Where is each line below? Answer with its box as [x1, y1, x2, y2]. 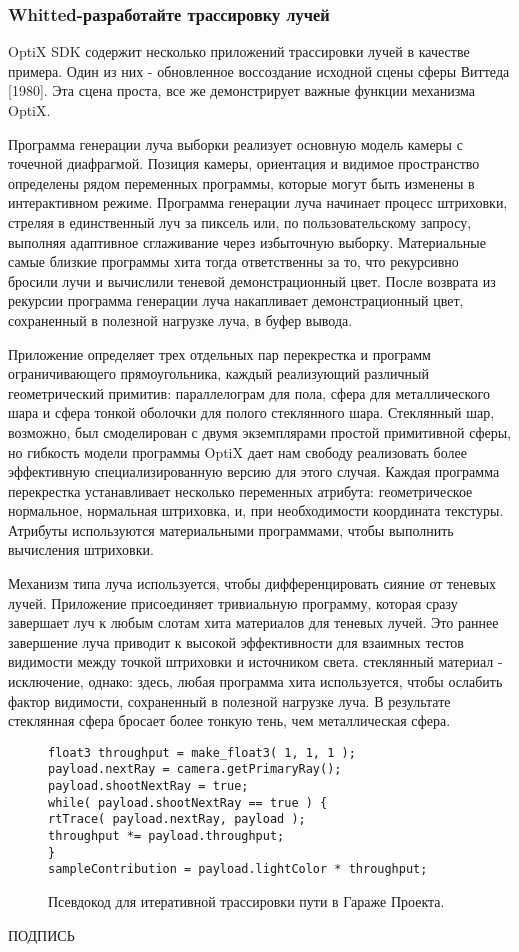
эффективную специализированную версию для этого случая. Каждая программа [8, 461, 500, 482]
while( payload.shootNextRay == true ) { [48, 795, 328, 810]
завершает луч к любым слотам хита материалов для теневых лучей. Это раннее [8, 612, 499, 633]
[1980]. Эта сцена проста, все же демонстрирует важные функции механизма [8, 80, 476, 101]
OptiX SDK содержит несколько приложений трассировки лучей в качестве [8, 41, 470, 62]
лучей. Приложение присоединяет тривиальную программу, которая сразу [8, 592, 458, 613]
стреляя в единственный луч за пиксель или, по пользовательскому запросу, [8, 211, 472, 232]
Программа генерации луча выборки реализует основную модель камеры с [8, 133, 463, 154]
